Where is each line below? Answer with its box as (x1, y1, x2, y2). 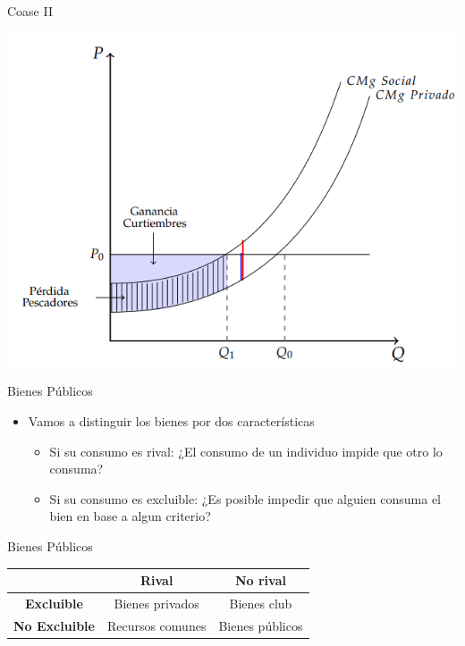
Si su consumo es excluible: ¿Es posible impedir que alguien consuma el (49, 489, 441, 508)
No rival (234, 571, 286, 590)
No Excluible (13, 616, 95, 634)
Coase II (7, 2, 54, 20)
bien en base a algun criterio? (49, 507, 211, 525)
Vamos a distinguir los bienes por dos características (28, 412, 315, 431)
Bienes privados (114, 593, 199, 612)
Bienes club (229, 593, 292, 612)
